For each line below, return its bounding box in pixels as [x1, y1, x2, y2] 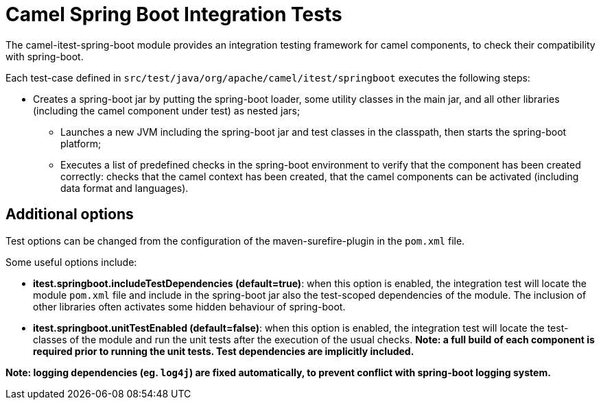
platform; [60, 137, 102, 149]
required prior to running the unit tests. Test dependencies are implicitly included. [33, 345, 414, 357]
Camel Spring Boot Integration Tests [5, 3, 342, 26]
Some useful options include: [5, 256, 137, 268]
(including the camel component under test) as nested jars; [33, 104, 300, 116]
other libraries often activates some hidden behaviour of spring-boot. [33, 300, 346, 312]
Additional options [5, 206, 134, 223]
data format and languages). [60, 182, 189, 194]
